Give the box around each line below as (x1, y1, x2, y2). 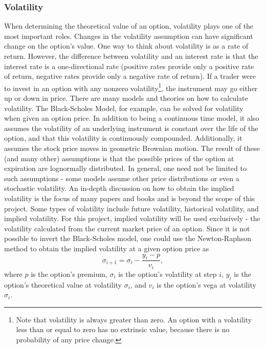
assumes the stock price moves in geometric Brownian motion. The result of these (4, 143, 260, 153)
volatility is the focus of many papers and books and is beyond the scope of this (4, 192, 255, 203)
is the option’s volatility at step (118, 268, 217, 279)
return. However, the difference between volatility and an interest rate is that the (4, 51, 258, 61)
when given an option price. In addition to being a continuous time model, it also (4, 113, 259, 123)
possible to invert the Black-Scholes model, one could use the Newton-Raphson (4, 233, 251, 244)
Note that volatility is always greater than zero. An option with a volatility (16, 314, 252, 324)
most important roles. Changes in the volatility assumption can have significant (4, 30, 253, 41)
